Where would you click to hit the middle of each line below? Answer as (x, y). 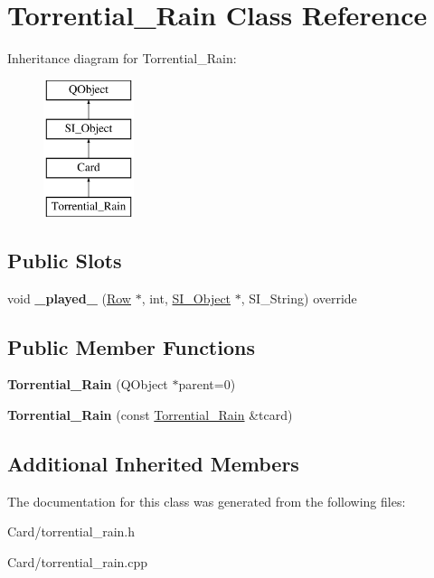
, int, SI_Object (186, 298)
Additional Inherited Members (153, 464)
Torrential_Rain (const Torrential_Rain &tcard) (150, 415)
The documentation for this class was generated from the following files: (207, 501)
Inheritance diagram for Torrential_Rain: (122, 58)
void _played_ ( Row (69, 298)
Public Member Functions (131, 346)
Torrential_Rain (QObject (88, 384)
